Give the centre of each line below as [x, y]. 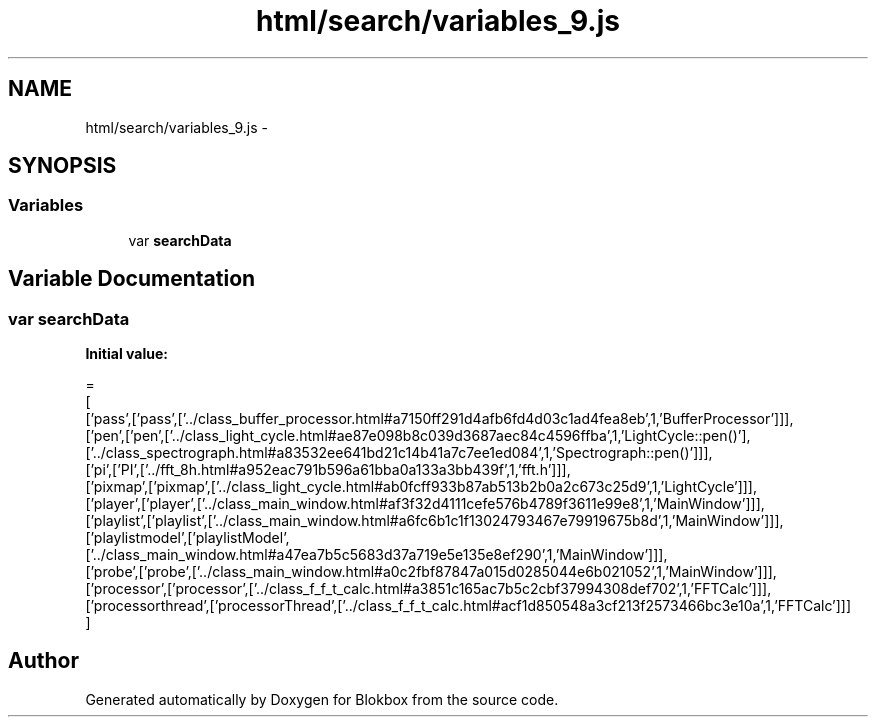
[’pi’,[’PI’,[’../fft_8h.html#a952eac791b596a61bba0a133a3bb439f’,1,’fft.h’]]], [328, 470]
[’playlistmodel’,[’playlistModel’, [187, 538]
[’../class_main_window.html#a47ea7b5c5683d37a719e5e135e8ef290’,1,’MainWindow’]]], [376, 555]
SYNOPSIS [62, 166]
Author [43, 661]
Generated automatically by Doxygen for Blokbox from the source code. [322, 699]
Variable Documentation [132, 279]
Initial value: [126, 354]
